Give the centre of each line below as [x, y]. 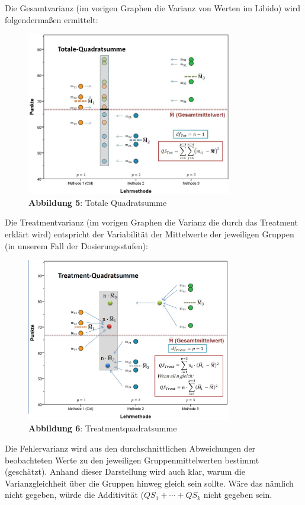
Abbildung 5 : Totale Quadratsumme [98, 202]
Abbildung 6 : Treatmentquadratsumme [103, 428]
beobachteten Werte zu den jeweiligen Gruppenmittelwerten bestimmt [132, 460]
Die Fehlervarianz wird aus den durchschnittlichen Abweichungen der [130, 448]
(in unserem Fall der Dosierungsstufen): [76, 245]
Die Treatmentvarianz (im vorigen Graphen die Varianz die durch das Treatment [151, 222]
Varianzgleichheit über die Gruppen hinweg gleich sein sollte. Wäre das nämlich [149, 483]
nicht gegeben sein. [238, 495]
